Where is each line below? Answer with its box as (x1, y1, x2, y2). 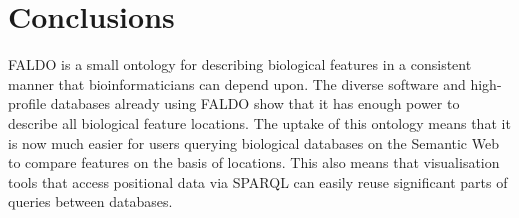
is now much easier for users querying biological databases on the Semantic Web (8, 132, 499, 153)
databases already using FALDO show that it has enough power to (50, 93, 460, 114)
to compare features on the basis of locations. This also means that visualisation (8, 152, 500, 173)
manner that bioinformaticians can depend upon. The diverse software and (8, 73, 466, 94)
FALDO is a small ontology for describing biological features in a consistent (8, 54, 472, 75)
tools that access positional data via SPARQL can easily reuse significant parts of (8, 171, 508, 192)
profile (8, 93, 47, 114)
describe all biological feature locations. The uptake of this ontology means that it (8, 112, 511, 133)
